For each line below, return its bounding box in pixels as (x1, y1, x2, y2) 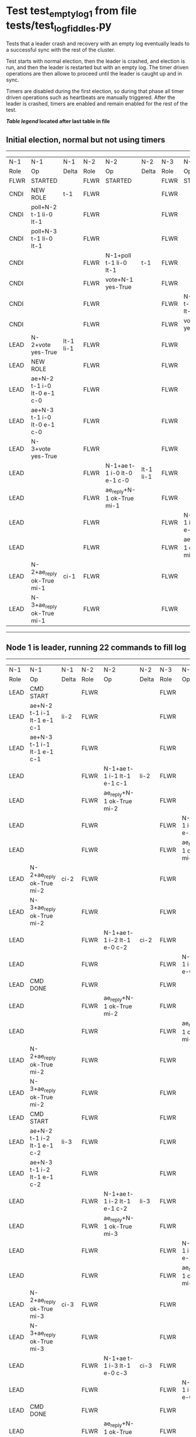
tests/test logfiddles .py (6, 19, 112, 34)
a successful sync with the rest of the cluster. (6, 46, 116, 53)
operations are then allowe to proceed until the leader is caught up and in (6, 70, 182, 77)
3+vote (31, 444, 51, 452)
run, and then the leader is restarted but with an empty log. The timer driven (6, 64, 189, 71)
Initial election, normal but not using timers (6, 135, 166, 145)
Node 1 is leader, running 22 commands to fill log (6, 643, 187, 653)
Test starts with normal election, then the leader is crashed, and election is (6, 57, 185, 65)
